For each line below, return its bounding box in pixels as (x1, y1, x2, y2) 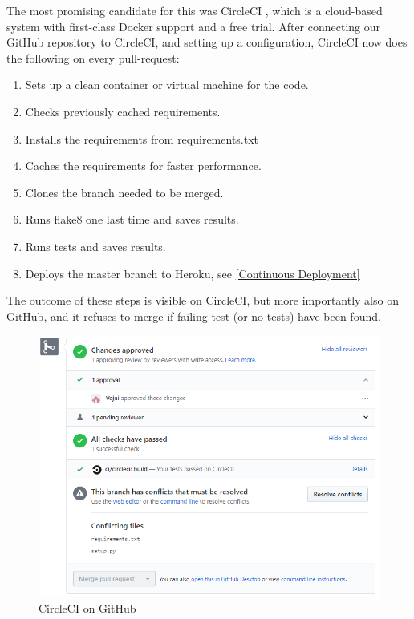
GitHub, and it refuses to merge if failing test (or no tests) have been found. (6, 307, 381, 324)
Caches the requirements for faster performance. (25, 157, 262, 174)
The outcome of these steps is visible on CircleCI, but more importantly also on (6, 292, 399, 309)
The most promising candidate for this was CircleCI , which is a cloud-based (6, 2, 383, 18)
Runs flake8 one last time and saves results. (25, 211, 239, 228)
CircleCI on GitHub (39, 599, 136, 616)
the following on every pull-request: (6, 49, 180, 66)
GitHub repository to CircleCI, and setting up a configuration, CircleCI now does (6, 34, 408, 51)
